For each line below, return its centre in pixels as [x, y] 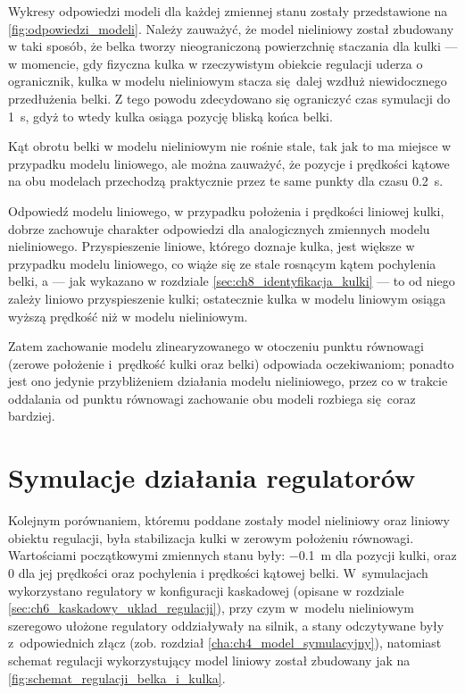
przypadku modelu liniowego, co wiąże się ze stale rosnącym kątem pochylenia [222, 263]
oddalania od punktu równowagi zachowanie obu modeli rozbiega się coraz [212, 398]
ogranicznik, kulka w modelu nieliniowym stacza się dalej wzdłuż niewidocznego [228, 81]
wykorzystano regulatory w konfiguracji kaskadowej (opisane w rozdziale [206, 590]
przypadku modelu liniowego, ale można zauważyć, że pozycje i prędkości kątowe [229, 163]
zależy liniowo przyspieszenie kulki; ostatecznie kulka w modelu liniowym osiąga [227, 298]
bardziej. [32, 416]
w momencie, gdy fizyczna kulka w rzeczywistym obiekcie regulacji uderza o [216, 63]
